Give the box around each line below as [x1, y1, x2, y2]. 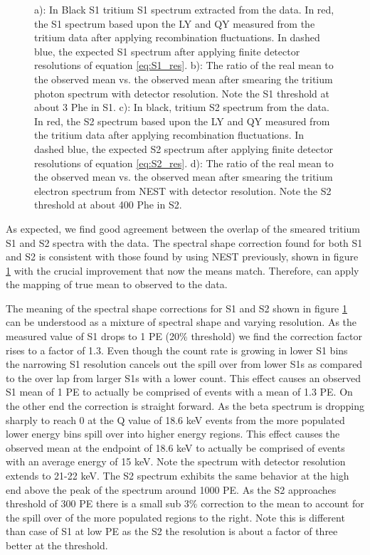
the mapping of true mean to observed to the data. [6, 277, 228, 292]
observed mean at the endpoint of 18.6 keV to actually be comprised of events [6, 440, 345, 455]
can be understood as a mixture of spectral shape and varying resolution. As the [6, 314, 357, 329]
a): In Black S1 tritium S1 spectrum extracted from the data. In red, [34, 2, 334, 16]
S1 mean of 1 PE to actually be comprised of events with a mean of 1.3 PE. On [6, 384, 353, 399]
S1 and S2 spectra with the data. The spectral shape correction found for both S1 [6, 235, 363, 250]
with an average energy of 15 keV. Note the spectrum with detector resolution [6, 454, 346, 469]
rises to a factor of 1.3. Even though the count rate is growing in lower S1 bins [6, 342, 348, 357]
